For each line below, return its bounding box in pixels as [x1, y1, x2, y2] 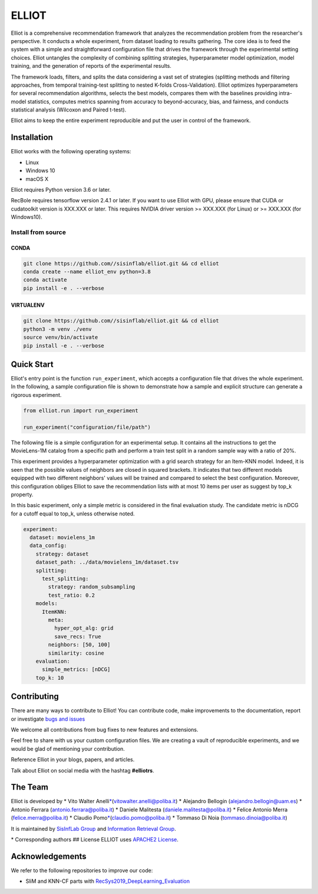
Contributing [11, 692, 59, 702]
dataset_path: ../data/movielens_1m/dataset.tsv [35, 559, 179, 566]
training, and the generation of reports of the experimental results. [11, 63, 172, 70]
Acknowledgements [11, 851, 87, 861]
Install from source [11, 228, 66, 236]
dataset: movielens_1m [29, 534, 95, 541]
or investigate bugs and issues [11, 715, 85, 722]
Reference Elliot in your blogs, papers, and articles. [11, 756, 135, 763]
